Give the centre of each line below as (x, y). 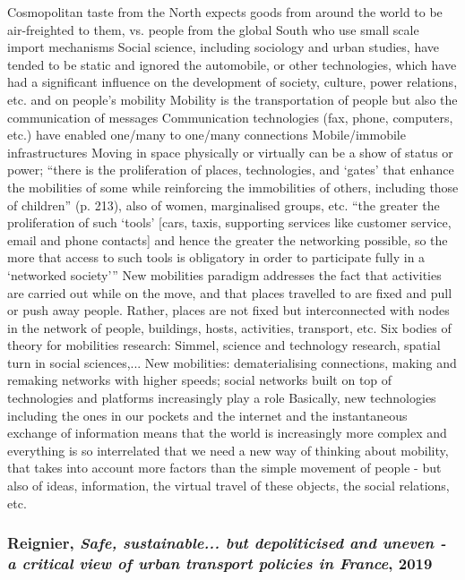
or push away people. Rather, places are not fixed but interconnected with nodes (228, 310)
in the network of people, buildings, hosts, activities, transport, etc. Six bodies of (229, 327)
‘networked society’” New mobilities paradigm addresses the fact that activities (224, 274)
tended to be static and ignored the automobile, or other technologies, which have (232, 64)
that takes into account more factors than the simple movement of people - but (224, 468)
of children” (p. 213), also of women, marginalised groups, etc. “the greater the (224, 205)
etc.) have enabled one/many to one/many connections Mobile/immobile (207, 135)
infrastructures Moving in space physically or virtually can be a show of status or (230, 152)
